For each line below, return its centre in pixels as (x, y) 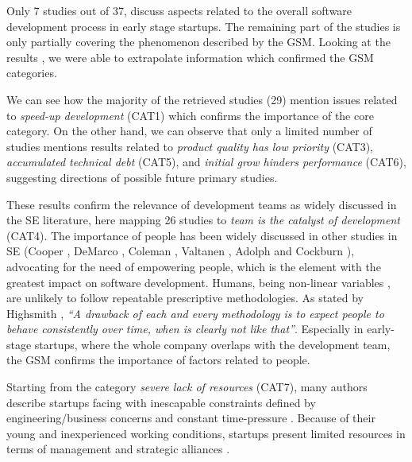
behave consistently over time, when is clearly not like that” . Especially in (185, 329)
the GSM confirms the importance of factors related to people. (158, 360)
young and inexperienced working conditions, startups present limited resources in (206, 433)
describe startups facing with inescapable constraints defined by (161, 402)
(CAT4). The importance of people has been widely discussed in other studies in (202, 235)
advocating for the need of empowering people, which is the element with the (194, 266)
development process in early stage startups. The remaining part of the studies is (204, 26)
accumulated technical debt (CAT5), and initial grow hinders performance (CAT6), (206, 162)
